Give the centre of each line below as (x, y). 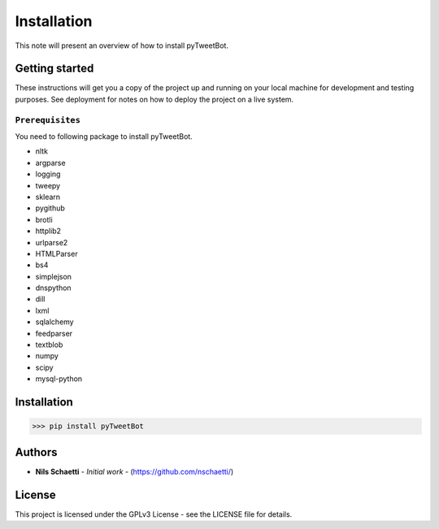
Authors (36, 452)
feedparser (54, 333)
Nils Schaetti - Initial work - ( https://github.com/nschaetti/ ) (135, 471)
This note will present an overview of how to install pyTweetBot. (122, 46)
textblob (49, 345)
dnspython (54, 288)
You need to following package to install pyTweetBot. (104, 136)
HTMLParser (57, 254)
